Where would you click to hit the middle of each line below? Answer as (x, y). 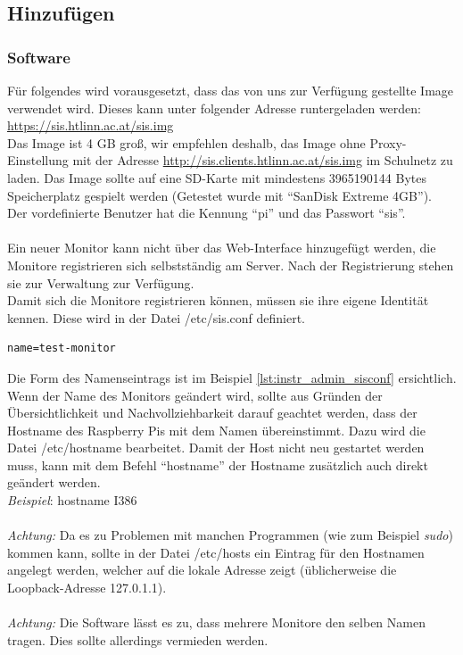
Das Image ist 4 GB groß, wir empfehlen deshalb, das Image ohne (186, 142)
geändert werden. (54, 482)
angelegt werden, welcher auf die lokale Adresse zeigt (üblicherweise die (202, 570)
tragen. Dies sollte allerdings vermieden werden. (138, 639)
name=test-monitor (62, 348)
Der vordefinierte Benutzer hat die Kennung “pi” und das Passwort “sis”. (207, 213)
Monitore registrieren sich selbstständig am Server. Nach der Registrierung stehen (231, 265)
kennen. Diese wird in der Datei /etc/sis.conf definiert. (157, 317)
